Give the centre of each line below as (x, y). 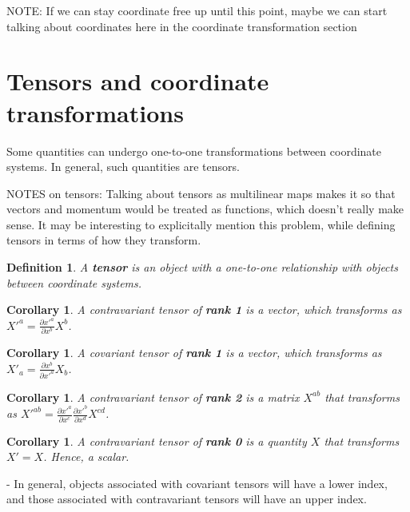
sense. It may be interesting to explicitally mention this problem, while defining (201, 224)
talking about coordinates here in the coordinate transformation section (182, 26)
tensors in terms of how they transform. (104, 240)
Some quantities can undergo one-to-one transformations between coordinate (194, 151)
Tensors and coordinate (138, 81)
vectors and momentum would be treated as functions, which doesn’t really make (205, 209)
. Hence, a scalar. (86, 456)
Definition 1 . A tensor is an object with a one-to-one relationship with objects (202, 267)
